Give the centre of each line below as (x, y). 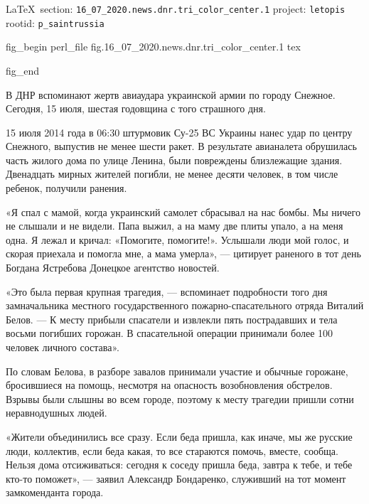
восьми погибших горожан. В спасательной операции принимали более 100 (170, 333)
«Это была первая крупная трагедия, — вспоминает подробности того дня (167, 291)
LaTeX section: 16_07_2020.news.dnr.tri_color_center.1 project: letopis (176, 9)
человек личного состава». (63, 347)
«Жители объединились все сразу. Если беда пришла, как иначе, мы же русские (179, 436)
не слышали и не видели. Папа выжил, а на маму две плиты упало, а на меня (175, 226)
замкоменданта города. (55, 492)
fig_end (23, 70)
